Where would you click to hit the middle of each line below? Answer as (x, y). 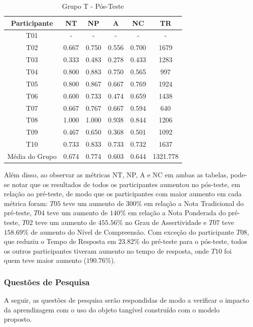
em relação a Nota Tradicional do (194, 203)
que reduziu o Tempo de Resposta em (60, 241)
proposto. (18, 319)
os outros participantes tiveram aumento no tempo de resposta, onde (107, 250)
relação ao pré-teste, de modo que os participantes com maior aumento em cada (123, 194)
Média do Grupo (32, 156)
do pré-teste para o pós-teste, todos (195, 241)
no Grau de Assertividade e (166, 222)
